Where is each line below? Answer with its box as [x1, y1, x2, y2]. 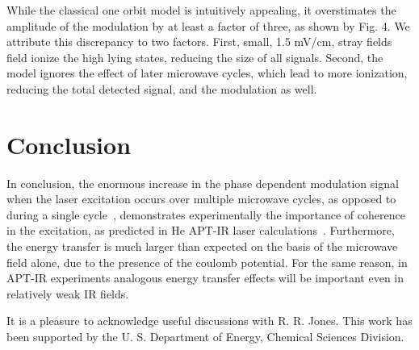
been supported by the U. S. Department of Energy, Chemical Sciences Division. [6, 328, 404, 345]
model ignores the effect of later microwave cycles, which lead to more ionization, [6, 65, 408, 81]
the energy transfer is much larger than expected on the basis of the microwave [6, 238, 398, 255]
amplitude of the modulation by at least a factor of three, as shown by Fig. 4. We [6, 17, 410, 34]
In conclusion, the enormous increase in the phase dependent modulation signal [6, 174, 399, 191]
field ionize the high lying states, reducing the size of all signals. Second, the [6, 48, 383, 65]
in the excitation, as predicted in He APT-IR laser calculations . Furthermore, [6, 222, 395, 239]
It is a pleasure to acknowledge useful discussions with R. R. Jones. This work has [6, 312, 413, 329]
